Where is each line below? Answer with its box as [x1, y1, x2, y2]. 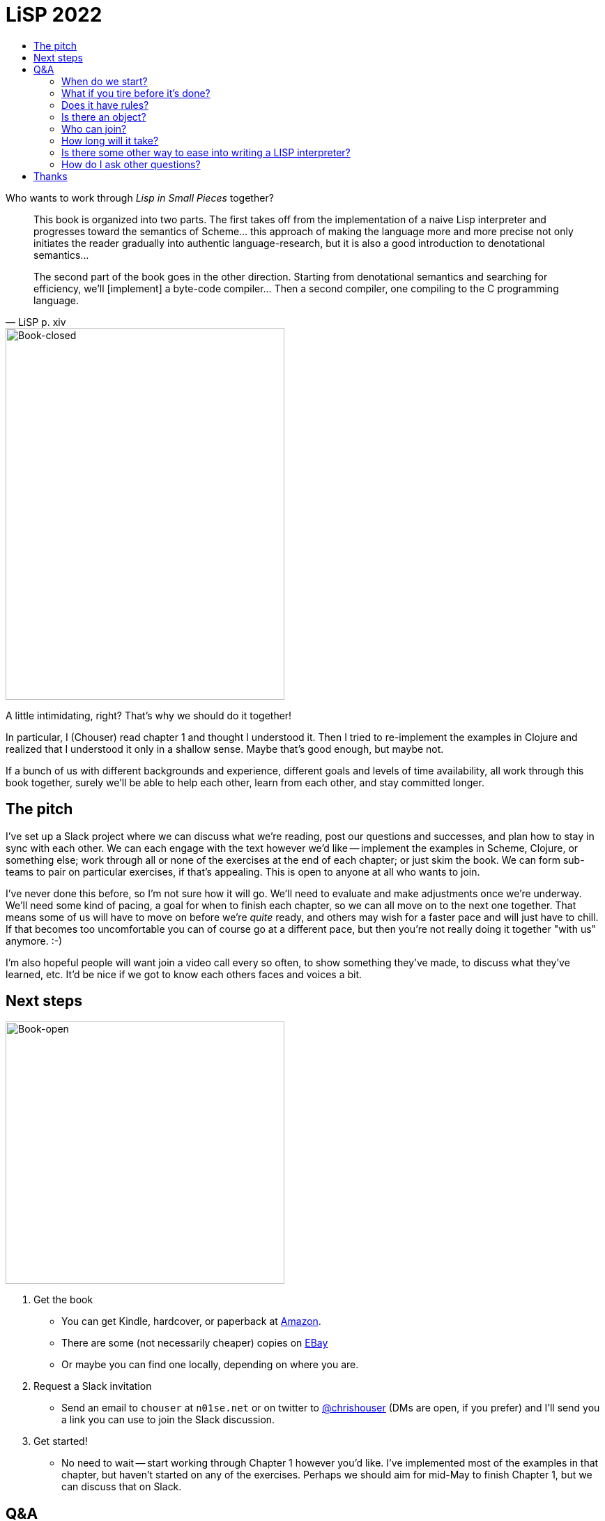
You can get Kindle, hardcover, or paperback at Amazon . [61, 1315, 321, 1328]
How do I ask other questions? [61, 158, 201, 170]
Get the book [33, 1294, 93, 1306]
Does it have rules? [61, 98, 149, 111]
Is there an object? [61, 110, 146, 123]
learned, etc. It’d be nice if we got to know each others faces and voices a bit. [6, 968, 362, 980]
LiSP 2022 [6, 3, 102, 27]
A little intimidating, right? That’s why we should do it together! [6, 709, 292, 721]
